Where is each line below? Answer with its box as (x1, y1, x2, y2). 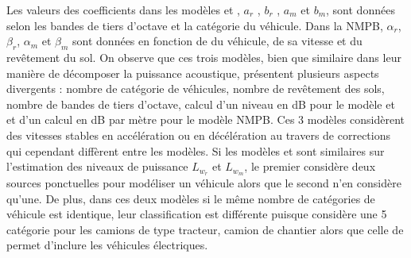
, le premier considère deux (244, 158, 376, 175)
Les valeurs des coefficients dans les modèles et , (6, 2, 240, 17)
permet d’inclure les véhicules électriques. (6, 237, 208, 253)
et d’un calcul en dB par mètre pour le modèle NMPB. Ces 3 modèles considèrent (6, 111, 405, 128)
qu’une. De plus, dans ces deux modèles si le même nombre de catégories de (6, 190, 375, 206)
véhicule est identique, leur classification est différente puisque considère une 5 (6, 206, 387, 222)
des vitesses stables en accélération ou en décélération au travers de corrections (6, 126, 390, 143)
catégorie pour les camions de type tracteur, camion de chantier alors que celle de (6, 221, 404, 237)
